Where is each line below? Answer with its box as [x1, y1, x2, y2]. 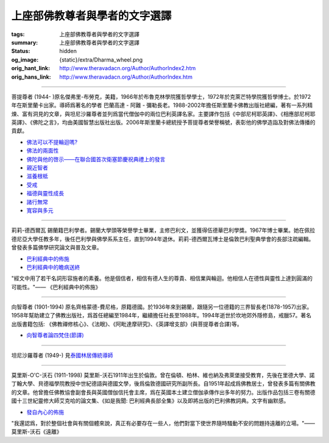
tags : [11, 31, 25, 38]
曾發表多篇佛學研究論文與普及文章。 [11, 244, 102, 251]
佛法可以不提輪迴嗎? [26, 138, 78, 146]
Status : [11, 48, 30, 55]
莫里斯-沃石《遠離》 [11, 428, 62, 436]
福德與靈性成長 [26, 190, 64, 197]
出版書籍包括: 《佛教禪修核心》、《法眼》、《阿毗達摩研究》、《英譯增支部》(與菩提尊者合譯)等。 [11, 320, 243, 328]
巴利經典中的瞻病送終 [26, 263, 80, 271]
